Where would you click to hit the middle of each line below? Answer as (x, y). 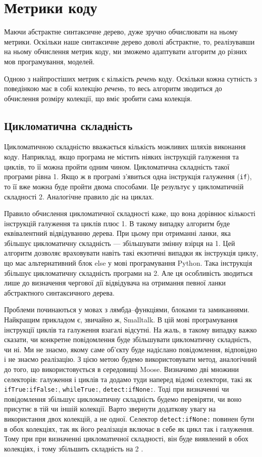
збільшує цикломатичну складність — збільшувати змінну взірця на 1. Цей (120, 243)
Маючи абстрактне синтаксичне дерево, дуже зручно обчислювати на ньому (121, 32)
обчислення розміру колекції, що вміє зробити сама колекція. (98, 98)
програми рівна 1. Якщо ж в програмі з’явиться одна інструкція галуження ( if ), (128, 176)
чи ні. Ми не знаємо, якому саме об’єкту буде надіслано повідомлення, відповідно (131, 349)
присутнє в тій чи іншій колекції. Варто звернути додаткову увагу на (110, 409)
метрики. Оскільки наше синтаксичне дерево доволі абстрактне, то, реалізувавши (129, 41)
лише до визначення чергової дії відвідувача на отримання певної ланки (115, 283)
